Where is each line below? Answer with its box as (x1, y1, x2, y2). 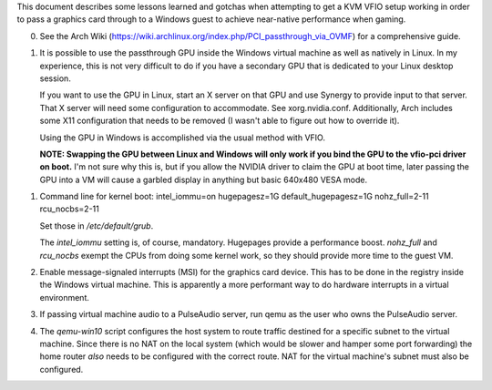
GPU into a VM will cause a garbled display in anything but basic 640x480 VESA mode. (39, 174, 368, 185)
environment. (39, 292, 90, 303)
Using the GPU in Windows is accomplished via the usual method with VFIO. (39, 132, 325, 143)
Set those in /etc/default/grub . (39, 220, 154, 231)
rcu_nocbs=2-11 (39, 203, 99, 214)
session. (39, 73, 72, 84)
